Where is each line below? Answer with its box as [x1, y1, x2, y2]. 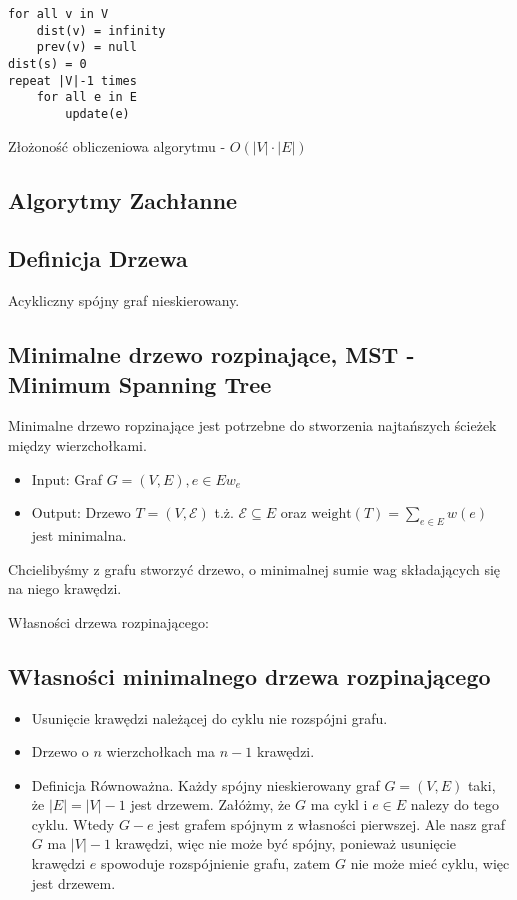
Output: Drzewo [31, 502, 131, 523]
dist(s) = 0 [8, 56, 87, 71]
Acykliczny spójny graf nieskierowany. [8, 290, 240, 311]
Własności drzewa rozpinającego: [8, 611, 209, 632]
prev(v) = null [36, 40, 137, 55]
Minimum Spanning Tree [8, 368, 272, 399]
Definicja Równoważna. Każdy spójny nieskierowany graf [31, 774, 380, 795]
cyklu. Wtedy [31, 813, 115, 834]
